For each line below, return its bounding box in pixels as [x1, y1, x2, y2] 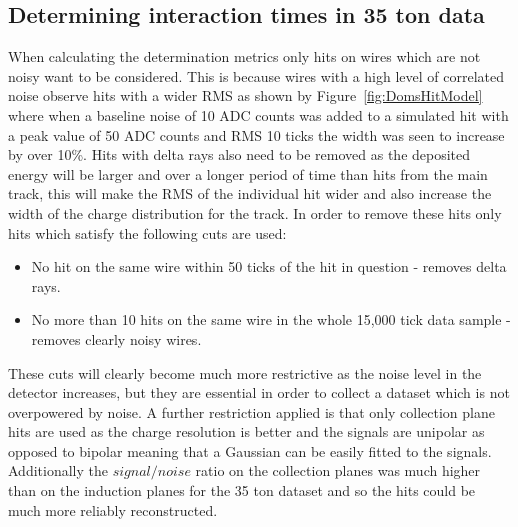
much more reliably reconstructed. [8, 499, 218, 520]
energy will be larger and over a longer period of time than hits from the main [8, 163, 488, 184]
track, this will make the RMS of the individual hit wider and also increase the [8, 183, 492, 204]
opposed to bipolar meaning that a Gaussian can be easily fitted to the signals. [8, 440, 492, 461]
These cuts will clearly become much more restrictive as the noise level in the [8, 362, 482, 383]
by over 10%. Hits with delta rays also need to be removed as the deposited [8, 144, 471, 165]
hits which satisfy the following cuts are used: [8, 222, 287, 243]
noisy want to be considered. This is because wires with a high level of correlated [8, 65, 505, 86]
